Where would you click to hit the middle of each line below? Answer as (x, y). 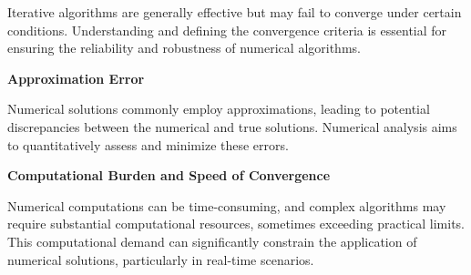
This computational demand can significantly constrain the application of (212, 241)
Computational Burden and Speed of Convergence (169, 175)
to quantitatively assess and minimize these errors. (148, 144)
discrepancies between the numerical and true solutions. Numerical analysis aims (232, 126)
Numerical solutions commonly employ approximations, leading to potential (219, 109)
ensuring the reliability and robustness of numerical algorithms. (184, 48)
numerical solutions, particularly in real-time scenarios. (161, 259)
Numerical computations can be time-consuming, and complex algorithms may (227, 205)
